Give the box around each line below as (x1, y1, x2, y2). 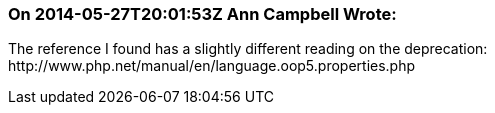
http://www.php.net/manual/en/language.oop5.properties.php (8, 57, 416, 75)
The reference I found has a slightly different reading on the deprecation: (8, 40, 488, 58)
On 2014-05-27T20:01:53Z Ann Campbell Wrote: (8, 4, 397, 24)
